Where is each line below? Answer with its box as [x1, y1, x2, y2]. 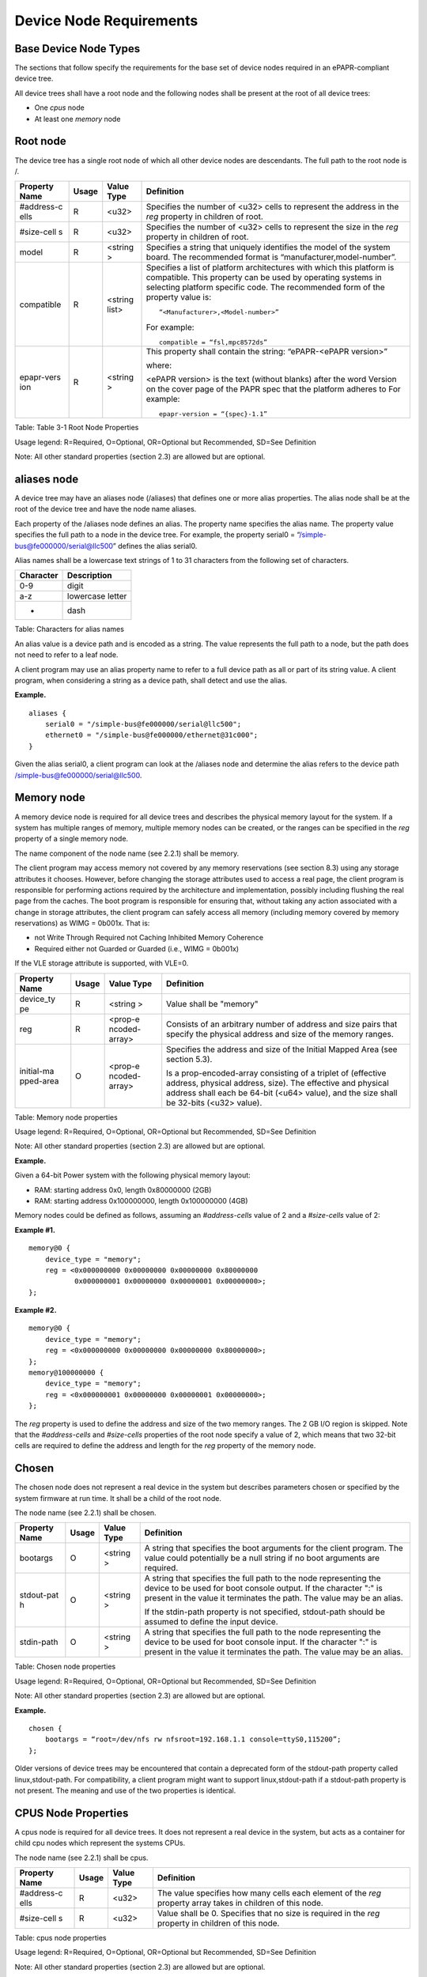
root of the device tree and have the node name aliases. [14, 505, 197, 514]
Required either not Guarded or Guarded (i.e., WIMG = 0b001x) [34, 943, 240, 953]
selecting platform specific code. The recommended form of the [145, 282, 385, 293]
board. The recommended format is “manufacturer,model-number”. [145, 251, 397, 263]
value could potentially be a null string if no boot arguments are [144, 1552, 380, 1563]
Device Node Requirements [14, 12, 198, 29]
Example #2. [14, 1306, 57, 1315]
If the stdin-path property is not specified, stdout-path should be [144, 1606, 385, 1617]
